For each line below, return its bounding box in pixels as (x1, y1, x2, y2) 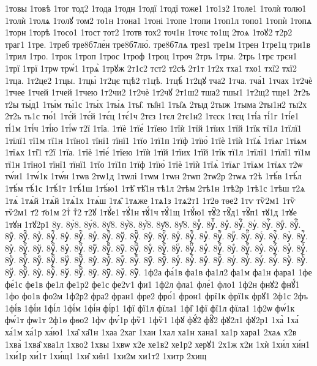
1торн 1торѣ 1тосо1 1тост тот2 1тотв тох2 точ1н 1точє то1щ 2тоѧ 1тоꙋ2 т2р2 (5, 26, 293, 39)
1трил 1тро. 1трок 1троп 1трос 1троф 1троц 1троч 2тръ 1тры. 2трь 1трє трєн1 (5, 50, 297, 62)
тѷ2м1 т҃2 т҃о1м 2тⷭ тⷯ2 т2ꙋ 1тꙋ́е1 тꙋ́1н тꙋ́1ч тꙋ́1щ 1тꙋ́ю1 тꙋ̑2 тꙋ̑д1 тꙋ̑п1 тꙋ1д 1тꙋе (5, 206, 297, 218)
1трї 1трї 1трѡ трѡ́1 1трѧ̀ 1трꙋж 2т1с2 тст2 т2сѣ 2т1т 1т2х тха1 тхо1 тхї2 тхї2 (5, 61, 297, 74)
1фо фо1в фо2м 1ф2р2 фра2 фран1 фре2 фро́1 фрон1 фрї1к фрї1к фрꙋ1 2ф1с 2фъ (5, 289, 308, 302)
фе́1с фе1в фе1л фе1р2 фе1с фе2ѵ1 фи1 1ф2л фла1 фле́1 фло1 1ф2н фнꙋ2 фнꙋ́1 (5, 277, 300, 290)
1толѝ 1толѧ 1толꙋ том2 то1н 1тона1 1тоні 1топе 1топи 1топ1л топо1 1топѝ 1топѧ (5, 13, 312, 26)
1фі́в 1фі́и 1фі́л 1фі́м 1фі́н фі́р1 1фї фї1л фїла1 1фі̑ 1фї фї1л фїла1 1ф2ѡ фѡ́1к (5, 301, 295, 314)
